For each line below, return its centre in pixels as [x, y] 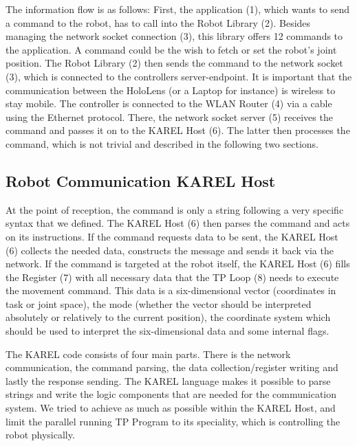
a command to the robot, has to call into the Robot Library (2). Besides [158, 22]
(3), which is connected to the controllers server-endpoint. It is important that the [179, 76]
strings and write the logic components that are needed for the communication [171, 394]
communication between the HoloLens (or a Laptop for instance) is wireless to [171, 90]
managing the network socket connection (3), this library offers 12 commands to [174, 36]
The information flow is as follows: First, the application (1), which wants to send [178, 9]
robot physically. [40, 435]
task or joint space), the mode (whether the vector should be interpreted [159, 303]
